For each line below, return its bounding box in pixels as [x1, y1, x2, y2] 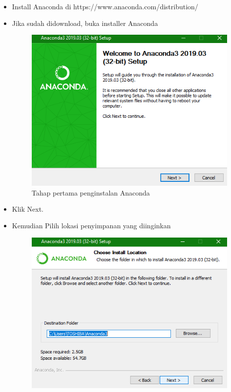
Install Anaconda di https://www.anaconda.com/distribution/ [12, 1, 198, 11]
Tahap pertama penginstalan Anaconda [31, 187, 150, 197]
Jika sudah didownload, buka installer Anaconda [12, 18, 158, 28]
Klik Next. [12, 204, 43, 214]
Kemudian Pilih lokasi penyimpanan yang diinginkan [12, 220, 171, 231]
